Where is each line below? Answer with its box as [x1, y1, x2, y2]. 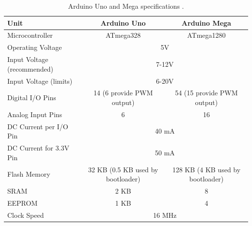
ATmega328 [105, 30, 141, 40]
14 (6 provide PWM [93, 88, 153, 98]
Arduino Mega [181, 17, 231, 28]
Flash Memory [7, 169, 50, 179]
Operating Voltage [7, 42, 62, 52]
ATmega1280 [187, 30, 226, 40]
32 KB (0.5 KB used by [88, 164, 158, 174]
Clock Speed [7, 210, 44, 220]
